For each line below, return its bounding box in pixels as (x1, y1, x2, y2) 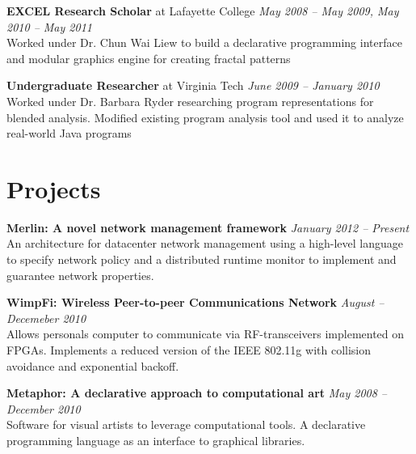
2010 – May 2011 (6, 18, 92, 35)
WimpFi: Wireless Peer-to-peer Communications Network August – (6, 294, 384, 311)
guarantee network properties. (6, 266, 154, 283)
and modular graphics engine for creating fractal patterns (6, 49, 291, 66)
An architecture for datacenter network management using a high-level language (6, 235, 404, 252)
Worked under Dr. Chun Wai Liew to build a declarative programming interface (6, 34, 402, 51)
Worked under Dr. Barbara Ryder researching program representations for (6, 92, 374, 109)
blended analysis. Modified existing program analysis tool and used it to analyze (6, 108, 404, 125)
